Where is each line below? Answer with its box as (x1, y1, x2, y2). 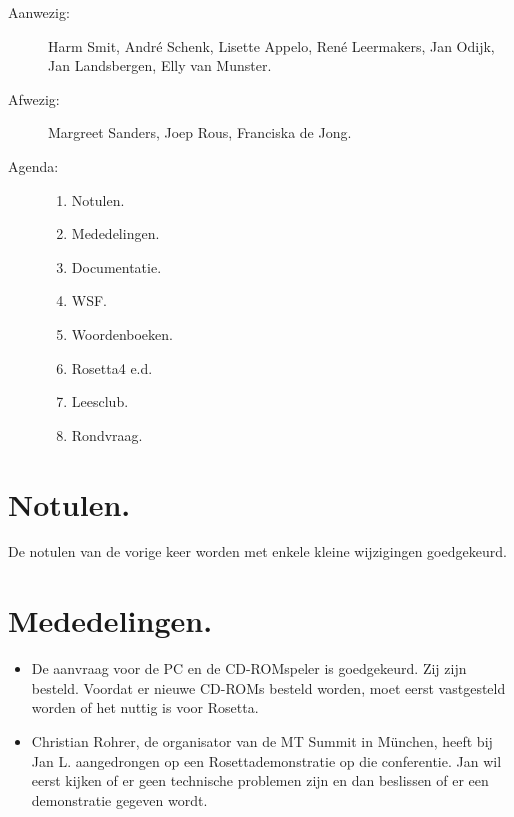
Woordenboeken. (71, 323, 173, 344)
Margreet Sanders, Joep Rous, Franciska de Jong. (48, 122, 352, 143)
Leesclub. (71, 391, 129, 412)
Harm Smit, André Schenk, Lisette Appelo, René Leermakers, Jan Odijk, (48, 35, 495, 56)
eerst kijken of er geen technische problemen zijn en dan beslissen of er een (31, 770, 489, 791)
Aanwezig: (8, 2, 70, 22)
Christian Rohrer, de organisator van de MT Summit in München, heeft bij (31, 730, 493, 751)
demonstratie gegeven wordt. (31, 789, 208, 810)
